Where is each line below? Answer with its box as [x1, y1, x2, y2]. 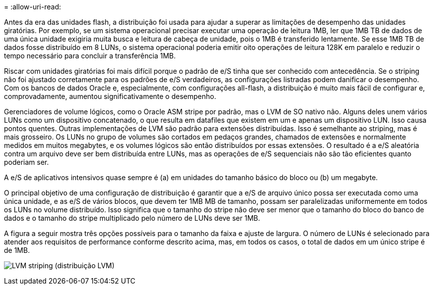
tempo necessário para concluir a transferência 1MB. [4, 51, 176, 60]
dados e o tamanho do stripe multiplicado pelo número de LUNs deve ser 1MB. [4, 214, 260, 222]
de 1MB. [4, 246, 30, 254]
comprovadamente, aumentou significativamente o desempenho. [4, 92, 216, 100]
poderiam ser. [4, 158, 49, 166]
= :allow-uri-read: [4, 2, 61, 11]
